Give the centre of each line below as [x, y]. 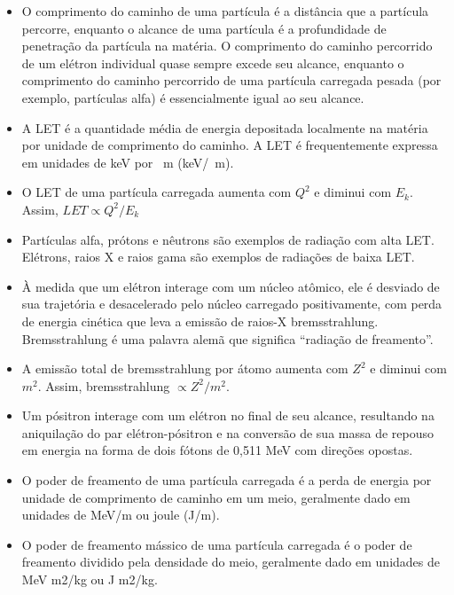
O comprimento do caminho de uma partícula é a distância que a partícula [225, 11]
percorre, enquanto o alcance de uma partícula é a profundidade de [204, 28]
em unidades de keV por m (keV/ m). [128, 162]
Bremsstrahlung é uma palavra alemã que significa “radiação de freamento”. [227, 338]
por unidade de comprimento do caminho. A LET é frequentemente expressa [230, 145]
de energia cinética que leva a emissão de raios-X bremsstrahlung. [200, 321]
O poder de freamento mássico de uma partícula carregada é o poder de [217, 544]
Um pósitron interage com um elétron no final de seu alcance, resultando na [228, 415]
